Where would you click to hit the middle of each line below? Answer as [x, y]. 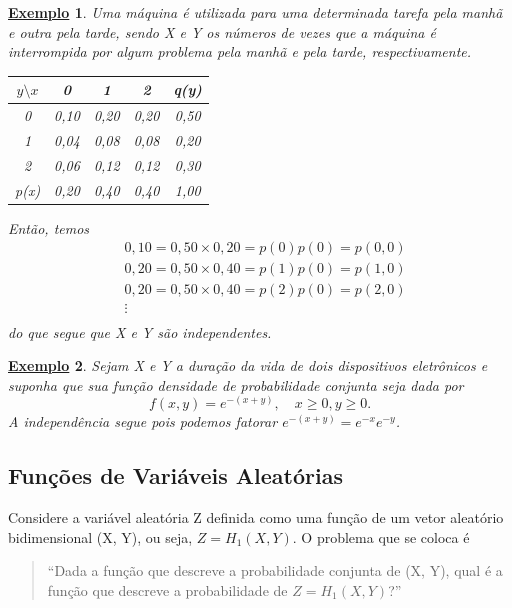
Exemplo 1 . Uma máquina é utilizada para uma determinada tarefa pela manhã [255, 12]
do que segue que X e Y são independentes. [140, 331]
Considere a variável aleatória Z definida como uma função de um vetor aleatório [256, 517]
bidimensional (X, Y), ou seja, [100, 536]
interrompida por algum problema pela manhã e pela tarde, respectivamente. [240, 51]
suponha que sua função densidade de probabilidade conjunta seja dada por [236, 384]
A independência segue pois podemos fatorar [143, 421]
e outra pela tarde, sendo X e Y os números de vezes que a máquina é [222, 31]
